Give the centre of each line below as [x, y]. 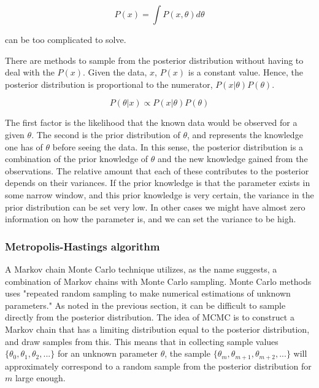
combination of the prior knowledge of [77, 159]
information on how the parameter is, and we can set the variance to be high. [151, 219]
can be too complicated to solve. [66, 39]
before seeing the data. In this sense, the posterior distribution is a [178, 146]
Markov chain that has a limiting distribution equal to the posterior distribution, [157, 329]
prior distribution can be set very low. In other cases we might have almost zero [155, 207]
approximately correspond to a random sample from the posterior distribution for [158, 366]
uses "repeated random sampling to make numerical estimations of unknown [148, 293]
